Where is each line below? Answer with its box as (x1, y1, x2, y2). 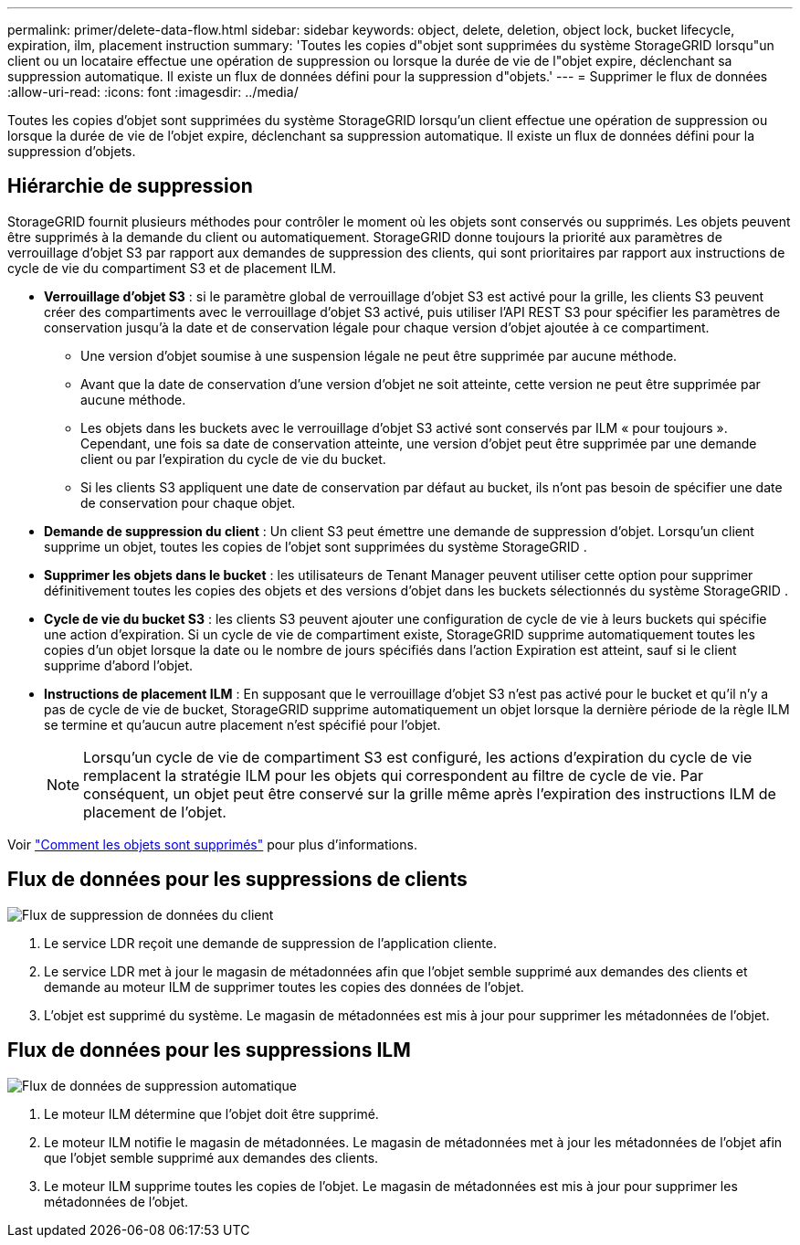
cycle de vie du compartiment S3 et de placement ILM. (7, 259, 337, 276)
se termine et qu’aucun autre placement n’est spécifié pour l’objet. (44, 716, 441, 733)
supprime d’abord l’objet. (44, 657, 194, 673)
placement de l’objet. (83, 802, 226, 821)
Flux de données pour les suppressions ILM (7, 1039, 411, 1062)
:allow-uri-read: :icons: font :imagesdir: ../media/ (7, 84, 299, 100)
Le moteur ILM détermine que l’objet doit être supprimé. (44, 1105, 379, 1122)
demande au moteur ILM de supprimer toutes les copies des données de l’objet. (44, 978, 524, 995)
